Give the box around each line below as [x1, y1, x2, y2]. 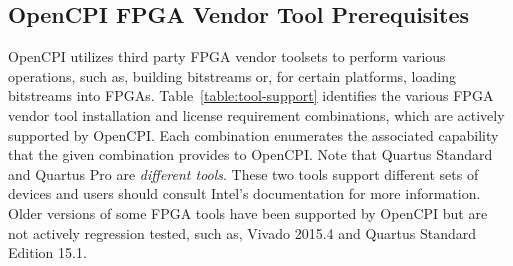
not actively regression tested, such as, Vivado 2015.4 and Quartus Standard [8, 222, 477, 243]
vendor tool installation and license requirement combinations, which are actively [8, 104, 505, 125]
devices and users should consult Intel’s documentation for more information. [8, 183, 481, 204]
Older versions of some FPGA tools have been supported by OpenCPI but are [8, 202, 488, 223]
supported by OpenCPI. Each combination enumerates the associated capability [8, 124, 499, 145]
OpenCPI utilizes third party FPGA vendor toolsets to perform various [8, 46, 446, 67]
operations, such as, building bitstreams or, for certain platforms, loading [8, 65, 456, 86]
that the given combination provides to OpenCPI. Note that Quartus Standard [8, 144, 493, 165]
